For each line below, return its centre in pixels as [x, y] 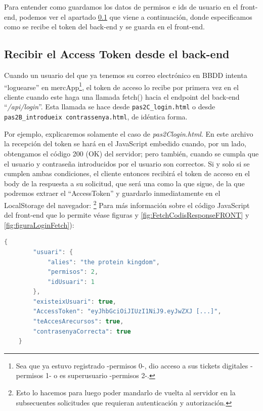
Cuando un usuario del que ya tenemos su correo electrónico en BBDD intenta [126, 75]
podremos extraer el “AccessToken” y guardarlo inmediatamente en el [112, 193]
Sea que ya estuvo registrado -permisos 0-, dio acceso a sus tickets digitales [132, 365]
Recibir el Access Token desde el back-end [117, 54]
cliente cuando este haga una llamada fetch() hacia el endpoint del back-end [122, 96]
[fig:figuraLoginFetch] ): [39, 224]
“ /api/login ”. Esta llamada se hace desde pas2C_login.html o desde [110, 107]
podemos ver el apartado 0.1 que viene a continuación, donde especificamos [136, 16]
